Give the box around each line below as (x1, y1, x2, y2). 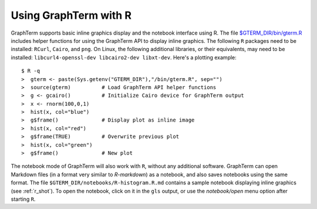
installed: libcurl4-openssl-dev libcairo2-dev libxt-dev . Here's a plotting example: (11, 53, 237, 61)
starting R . (11, 195, 36, 203)
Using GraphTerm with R (11, 9, 132, 22)
